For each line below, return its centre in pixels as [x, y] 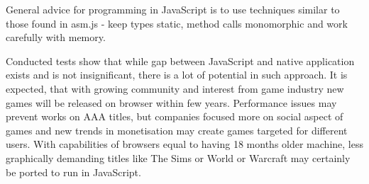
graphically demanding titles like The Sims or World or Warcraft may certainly [178, 157]
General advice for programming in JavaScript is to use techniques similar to [173, 9]
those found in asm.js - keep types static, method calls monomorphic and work [177, 23]
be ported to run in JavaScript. [73, 172]
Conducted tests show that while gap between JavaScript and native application [180, 61]
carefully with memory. [56, 37]
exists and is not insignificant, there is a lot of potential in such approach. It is [177, 75]
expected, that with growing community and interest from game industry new [175, 88]
